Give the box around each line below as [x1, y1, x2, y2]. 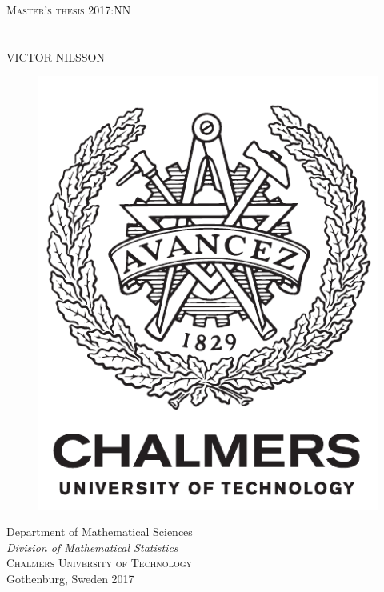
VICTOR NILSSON [6, 48, 105, 65]
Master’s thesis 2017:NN [6, 2, 131, 18]
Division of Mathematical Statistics [6, 538, 178, 555]
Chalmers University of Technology [6, 554, 193, 571]
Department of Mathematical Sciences [6, 523, 193, 540]
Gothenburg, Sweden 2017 [6, 570, 134, 586]
